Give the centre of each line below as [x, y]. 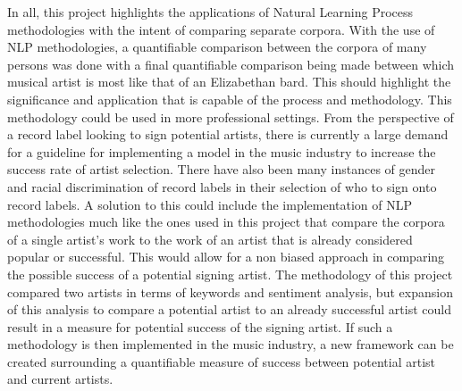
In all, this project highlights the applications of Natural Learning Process [210, 12]
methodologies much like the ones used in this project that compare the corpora [226, 222]
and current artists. [60, 379]
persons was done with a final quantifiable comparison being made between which [231, 64]
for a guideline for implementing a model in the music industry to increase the [222, 151]
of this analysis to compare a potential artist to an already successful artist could [229, 309]
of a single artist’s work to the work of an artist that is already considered [210, 239]
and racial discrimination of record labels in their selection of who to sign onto [222, 186]
